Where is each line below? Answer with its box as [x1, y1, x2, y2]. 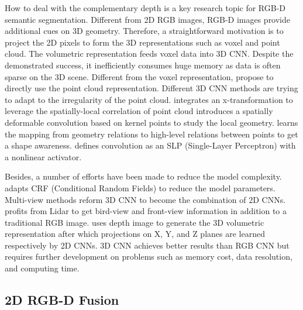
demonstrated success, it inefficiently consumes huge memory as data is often [5, 58, 281, 71]
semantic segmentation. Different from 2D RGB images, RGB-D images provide [5, 13, 291, 25]
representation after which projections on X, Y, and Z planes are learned [5, 228, 265, 240]
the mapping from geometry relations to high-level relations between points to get [5, 128, 298, 140]
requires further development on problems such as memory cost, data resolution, [5, 250, 292, 263]
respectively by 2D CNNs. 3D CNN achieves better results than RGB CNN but [5, 239, 290, 251]
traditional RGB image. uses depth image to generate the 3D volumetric [5, 216, 264, 228]
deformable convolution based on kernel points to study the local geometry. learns [5, 116, 298, 128]
